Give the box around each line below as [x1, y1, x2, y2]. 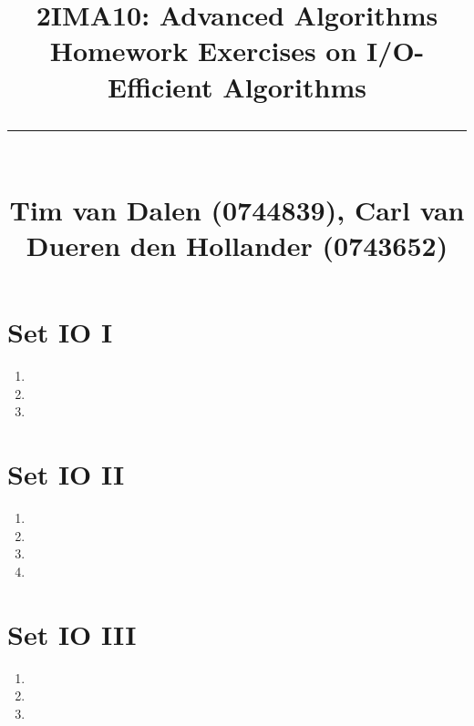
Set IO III [7, 615, 137, 652]
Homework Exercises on [49, 32, 357, 69]
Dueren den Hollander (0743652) [26, 227, 448, 264]
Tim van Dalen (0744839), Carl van [9, 190, 465, 228]
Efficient [108, 67, 213, 105]
